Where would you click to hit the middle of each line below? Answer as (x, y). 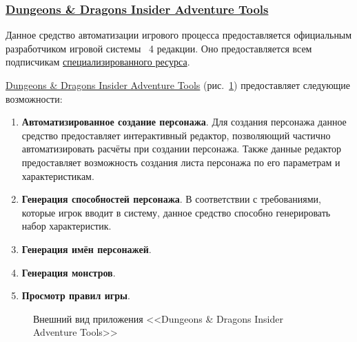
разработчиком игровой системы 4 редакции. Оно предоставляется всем (159, 48)
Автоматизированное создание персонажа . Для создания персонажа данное (184, 122)
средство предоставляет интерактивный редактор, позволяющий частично (176, 135)
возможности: (34, 98)
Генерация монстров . (69, 272)
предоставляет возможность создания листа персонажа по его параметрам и (181, 162)
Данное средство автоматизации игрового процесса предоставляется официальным (179, 35)
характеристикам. (58, 175)
